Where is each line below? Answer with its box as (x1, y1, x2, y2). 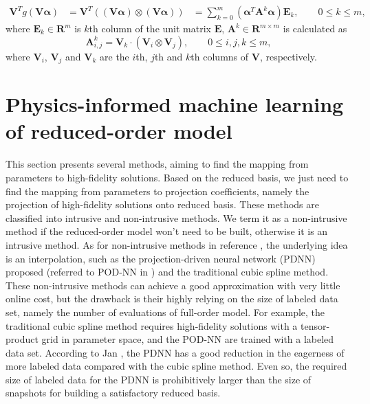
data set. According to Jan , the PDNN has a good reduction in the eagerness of (6, 345, 345, 359)
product (6, 332, 39, 346)
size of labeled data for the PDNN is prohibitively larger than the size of (6, 372, 312, 386)
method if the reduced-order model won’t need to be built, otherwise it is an (6, 224, 328, 238)
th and (154, 49, 183, 63)
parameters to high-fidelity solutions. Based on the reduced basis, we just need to (6, 170, 349, 184)
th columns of (191, 49, 249, 63)
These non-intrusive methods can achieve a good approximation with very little (6, 278, 340, 292)
